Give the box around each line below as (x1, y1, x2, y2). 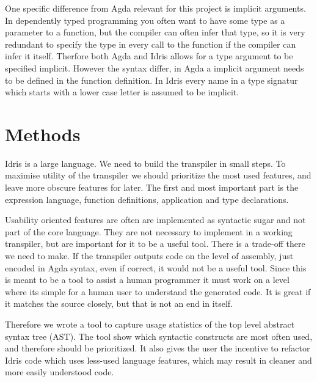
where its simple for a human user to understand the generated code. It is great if (5, 285, 311, 298)
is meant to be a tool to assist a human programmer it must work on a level (5, 273, 290, 286)
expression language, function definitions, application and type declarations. (5, 193, 289, 205)
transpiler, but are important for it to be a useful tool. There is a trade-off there (5, 237, 305, 250)
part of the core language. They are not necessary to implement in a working (5, 225, 293, 238)
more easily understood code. (5, 365, 114, 378)
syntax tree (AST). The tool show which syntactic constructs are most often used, (5, 329, 313, 342)
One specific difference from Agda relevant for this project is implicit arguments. (5, 2, 306, 14)
